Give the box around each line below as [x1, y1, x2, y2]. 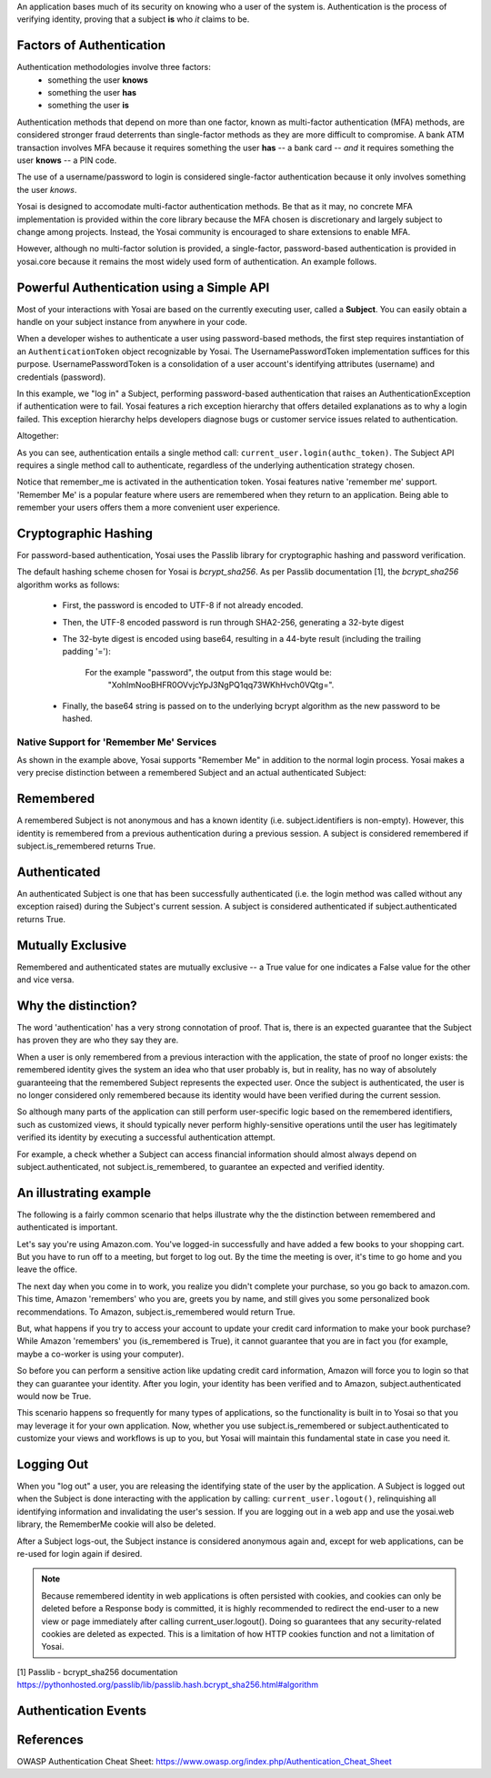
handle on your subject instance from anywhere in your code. [16, 317, 247, 328]
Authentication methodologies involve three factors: [16, 62, 211, 73]
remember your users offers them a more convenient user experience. [16, 502, 281, 513]
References [16, 1732, 84, 1747]
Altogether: [16, 431, 59, 442]
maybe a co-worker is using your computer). [16, 1348, 185, 1359]
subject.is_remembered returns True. [16, 840, 156, 851]
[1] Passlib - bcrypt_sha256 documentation [16, 1666, 178, 1677]
